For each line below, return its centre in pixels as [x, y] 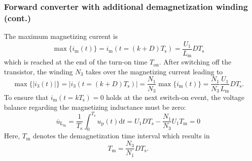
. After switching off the [195, 62]
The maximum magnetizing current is [61, 36]
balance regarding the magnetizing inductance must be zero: [95, 107]
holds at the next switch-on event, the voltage [175, 97]
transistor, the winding [38, 71]
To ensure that [26, 97]
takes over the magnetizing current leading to [154, 71]
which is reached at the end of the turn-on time [76, 62]
